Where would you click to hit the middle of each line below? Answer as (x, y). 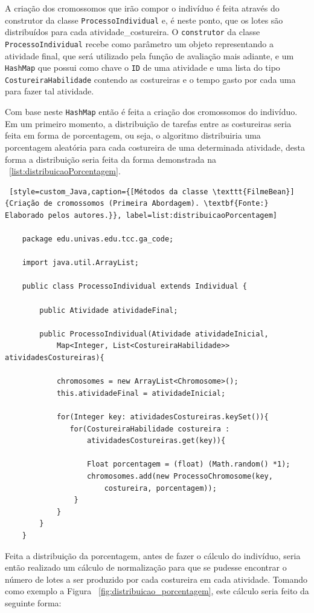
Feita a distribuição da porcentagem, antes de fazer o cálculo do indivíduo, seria (153, 555)
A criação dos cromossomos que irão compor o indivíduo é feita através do (142, 8)
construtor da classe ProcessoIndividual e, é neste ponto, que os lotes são (144, 20)
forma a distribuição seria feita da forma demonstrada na (111, 159)
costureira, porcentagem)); (160, 488)
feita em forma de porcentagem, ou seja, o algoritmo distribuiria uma (133, 135)
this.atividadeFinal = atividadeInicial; (141, 393)
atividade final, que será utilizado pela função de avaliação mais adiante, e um (149, 55)
